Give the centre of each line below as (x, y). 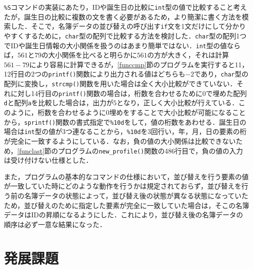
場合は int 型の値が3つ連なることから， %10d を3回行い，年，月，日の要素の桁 (125, 131)
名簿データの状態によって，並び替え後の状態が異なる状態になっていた (136, 195)
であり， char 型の (221, 74)
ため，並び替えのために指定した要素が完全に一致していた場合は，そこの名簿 (126, 205)
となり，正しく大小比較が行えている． (178, 103)
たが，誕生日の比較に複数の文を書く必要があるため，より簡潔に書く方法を (123, 16)
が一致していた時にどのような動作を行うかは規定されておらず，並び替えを (123, 186)
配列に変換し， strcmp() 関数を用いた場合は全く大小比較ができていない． (120, 84)
